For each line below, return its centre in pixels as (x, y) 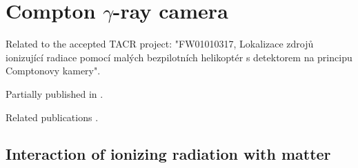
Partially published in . (54, 93)
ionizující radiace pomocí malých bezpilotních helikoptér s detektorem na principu (179, 57)
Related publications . (52, 117)
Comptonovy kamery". (53, 71)
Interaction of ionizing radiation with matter (168, 154)
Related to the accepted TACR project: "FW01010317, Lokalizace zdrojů (160, 44)
